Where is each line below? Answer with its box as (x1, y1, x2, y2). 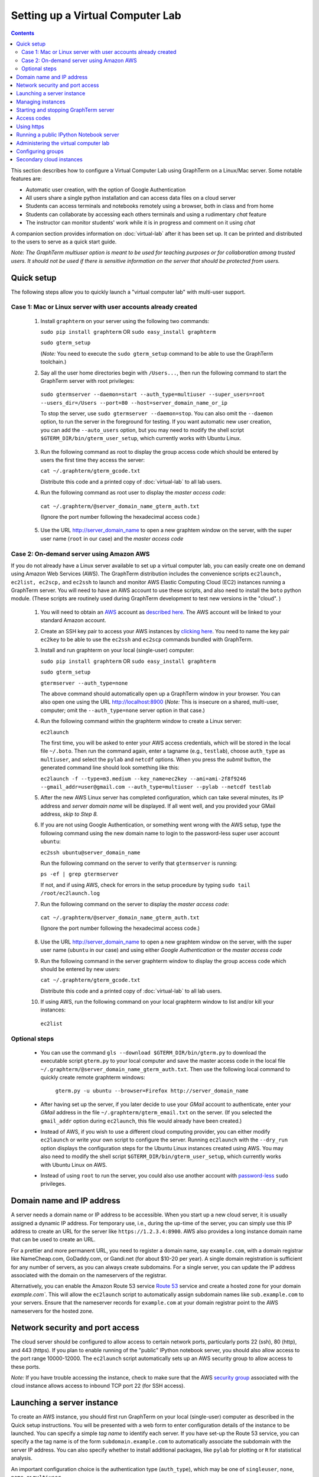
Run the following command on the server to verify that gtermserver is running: (40, 860, 237, 867)
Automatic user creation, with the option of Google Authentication (25, 186, 186, 193)
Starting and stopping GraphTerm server (16, 106, 115, 113)
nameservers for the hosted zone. (11, 1307, 94, 1315)
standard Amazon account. (40, 617, 106, 624)
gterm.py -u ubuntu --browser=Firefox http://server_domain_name (55, 1088, 249, 1094)
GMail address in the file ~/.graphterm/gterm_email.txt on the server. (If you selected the (40, 1109, 272, 1116)
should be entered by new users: (40, 965, 121, 972)
